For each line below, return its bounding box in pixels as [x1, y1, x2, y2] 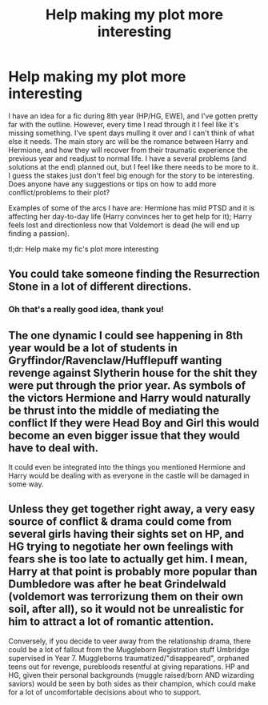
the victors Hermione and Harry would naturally [8, 391, 251, 405]
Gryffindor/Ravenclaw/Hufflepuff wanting [8, 354, 222, 367]
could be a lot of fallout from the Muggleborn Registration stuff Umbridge [8, 644, 250, 654]
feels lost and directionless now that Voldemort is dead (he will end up [8, 220, 240, 230]
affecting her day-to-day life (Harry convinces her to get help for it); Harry [8, 211, 253, 221]
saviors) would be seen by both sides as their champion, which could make [8, 679, 256, 688]
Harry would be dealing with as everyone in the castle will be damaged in [8, 471, 250, 481]
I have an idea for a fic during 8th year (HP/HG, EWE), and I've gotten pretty [8, 110, 258, 121]
